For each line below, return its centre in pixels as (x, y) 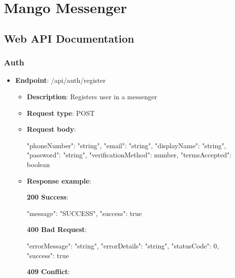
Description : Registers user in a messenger (92, 96)
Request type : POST (61, 113)
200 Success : (48, 197)
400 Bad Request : (57, 229)
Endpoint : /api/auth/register (60, 80)
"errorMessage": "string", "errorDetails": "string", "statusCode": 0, (123, 245)
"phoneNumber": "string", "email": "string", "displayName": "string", (126, 145)
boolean (38, 164)
